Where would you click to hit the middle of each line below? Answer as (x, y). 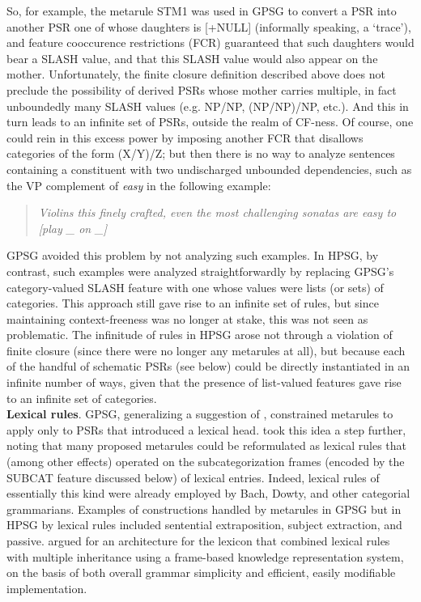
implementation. (47, 588)
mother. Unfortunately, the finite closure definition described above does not (196, 74)
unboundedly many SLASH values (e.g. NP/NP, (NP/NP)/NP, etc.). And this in (208, 106)
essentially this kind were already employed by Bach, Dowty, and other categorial (208, 493)
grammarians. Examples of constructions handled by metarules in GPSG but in (204, 509)
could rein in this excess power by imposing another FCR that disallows (185, 137)
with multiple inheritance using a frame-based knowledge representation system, (205, 556)
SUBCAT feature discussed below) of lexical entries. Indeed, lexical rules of (193, 477)
